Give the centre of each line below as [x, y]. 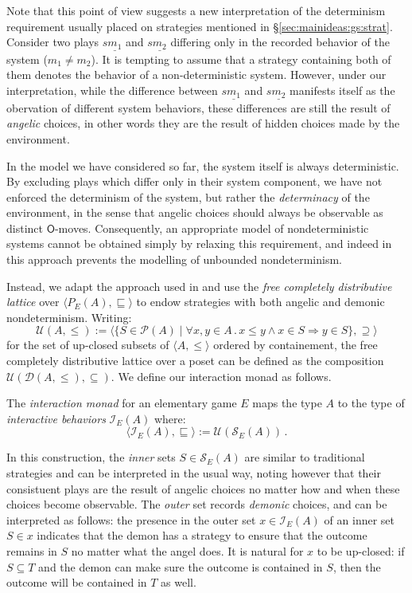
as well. [179, 582]
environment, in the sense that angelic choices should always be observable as [195, 212]
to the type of [371, 403]
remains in [32, 550]
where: [170, 418]
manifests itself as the [342, 90]
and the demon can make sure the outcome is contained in [181, 566]
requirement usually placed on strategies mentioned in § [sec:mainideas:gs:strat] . [200, 26]
